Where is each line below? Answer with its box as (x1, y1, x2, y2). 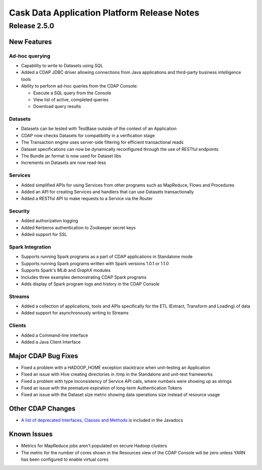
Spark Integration (9, 244, 51, 251)
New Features (9, 37, 52, 46)
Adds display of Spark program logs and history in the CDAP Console (21, 281, 160, 287)
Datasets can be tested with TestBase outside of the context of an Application (21, 126, 177, 131)
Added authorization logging (21, 218, 79, 224)
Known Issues (9, 430, 53, 438)
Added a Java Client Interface (21, 339, 81, 345)
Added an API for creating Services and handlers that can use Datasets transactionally (21, 189, 194, 195)
